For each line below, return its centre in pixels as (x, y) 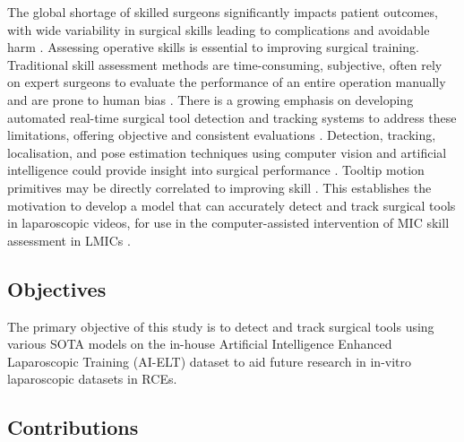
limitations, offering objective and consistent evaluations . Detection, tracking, (222, 135)
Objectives (57, 288)
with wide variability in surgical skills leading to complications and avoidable (219, 29)
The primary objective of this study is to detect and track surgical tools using (221, 326)
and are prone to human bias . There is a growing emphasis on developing (211, 99)
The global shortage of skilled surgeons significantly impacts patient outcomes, (223, 12)
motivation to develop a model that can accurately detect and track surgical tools (232, 205)
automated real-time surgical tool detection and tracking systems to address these (232, 117)
